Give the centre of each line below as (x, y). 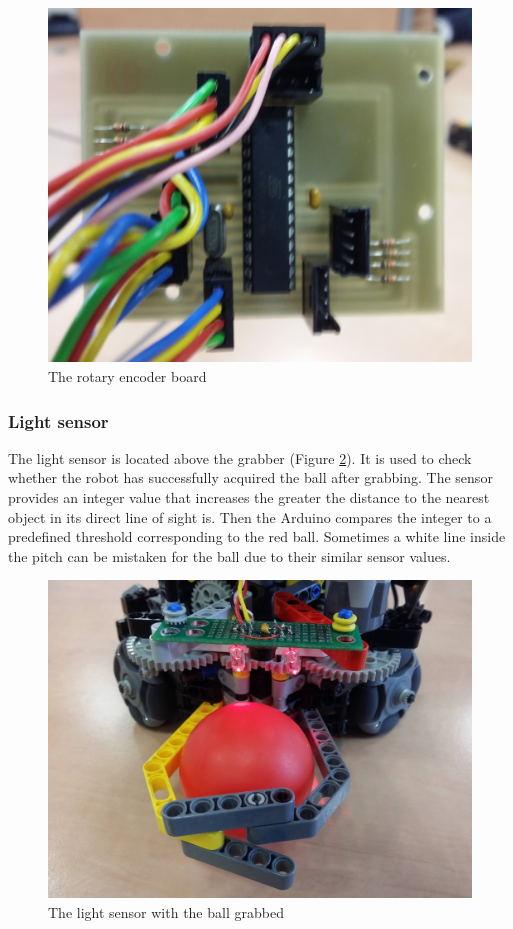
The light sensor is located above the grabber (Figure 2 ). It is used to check (240, 457)
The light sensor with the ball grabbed (166, 912)
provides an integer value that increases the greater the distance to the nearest (249, 497)
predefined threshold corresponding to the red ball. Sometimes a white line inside (257, 536)
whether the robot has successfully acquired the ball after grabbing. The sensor (250, 477)
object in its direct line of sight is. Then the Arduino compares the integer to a (250, 516)
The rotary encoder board (127, 376)
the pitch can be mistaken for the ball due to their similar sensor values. (229, 555)
